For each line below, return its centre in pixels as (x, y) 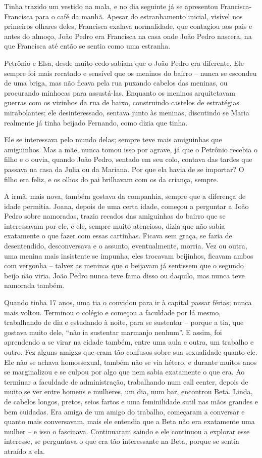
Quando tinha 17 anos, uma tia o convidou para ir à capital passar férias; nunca (128, 302)
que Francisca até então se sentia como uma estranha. (87, 46)
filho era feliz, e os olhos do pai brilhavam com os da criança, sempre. (111, 179)
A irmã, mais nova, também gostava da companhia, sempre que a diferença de (125, 196)
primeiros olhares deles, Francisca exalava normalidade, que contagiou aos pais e (128, 26)
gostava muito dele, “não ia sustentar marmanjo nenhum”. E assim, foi (113, 332)
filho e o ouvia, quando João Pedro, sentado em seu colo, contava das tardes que (128, 159)
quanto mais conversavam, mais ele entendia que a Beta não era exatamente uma (129, 421)
